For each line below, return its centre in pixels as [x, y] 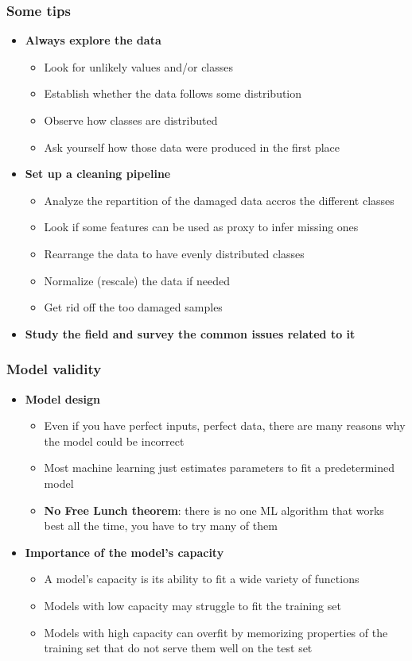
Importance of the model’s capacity [124, 552]
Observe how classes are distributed [131, 120]
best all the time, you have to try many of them [161, 526]
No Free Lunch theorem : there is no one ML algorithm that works [214, 510]
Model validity [54, 369]
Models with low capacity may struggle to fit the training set [192, 605]
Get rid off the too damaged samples [133, 307]
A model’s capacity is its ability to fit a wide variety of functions [202, 579]
